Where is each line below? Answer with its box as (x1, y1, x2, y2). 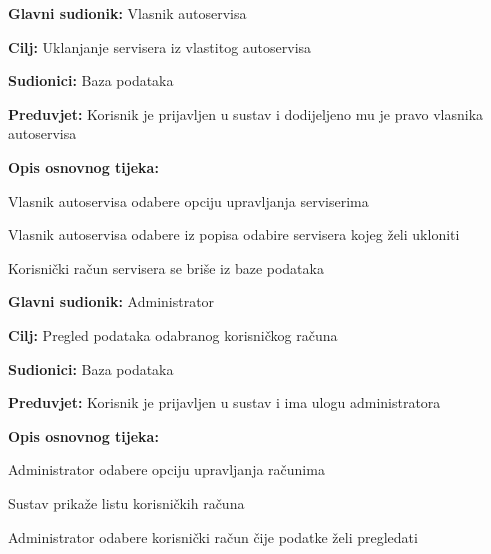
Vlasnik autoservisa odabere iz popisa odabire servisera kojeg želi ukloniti (8, 224, 460, 245)
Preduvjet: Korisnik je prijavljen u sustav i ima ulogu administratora (8, 392, 441, 413)
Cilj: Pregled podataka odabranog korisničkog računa (8, 324, 338, 345)
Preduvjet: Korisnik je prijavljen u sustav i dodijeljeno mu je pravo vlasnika (8, 103, 484, 124)
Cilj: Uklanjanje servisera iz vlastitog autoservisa (8, 36, 312, 57)
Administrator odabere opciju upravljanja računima (8, 459, 325, 480)
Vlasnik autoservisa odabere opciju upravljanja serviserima (8, 190, 369, 211)
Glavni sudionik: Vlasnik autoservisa (8, 3, 247, 23)
